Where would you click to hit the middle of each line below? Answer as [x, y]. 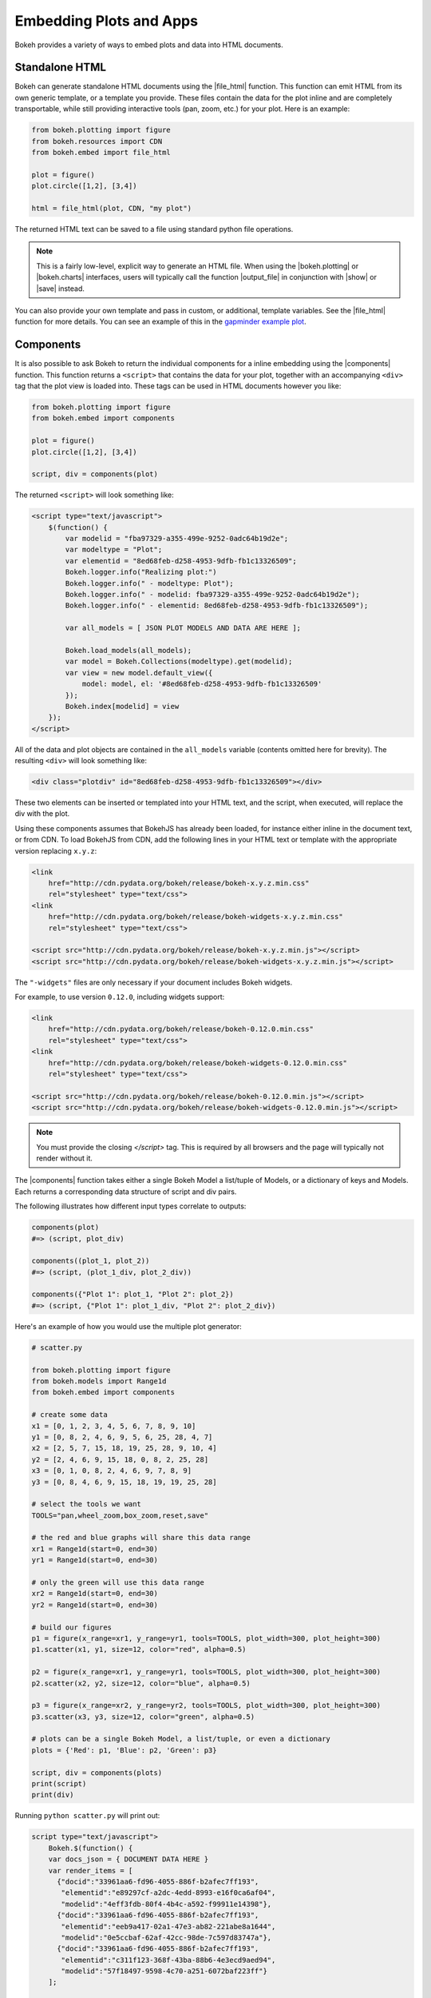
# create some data [69, 1415]
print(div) [53, 1795]
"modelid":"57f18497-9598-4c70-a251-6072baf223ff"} [164, 1971]
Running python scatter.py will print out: [87, 1816]
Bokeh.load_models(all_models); [128, 650]
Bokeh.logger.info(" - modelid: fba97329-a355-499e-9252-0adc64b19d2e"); [213, 594]
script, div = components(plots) [97, 1773]
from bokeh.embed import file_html [101, 152]
